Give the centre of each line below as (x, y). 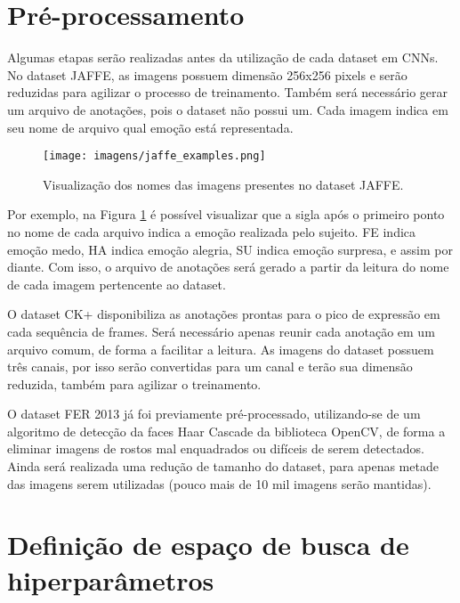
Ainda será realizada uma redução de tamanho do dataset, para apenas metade (223, 466)
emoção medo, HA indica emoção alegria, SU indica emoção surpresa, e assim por (230, 249)
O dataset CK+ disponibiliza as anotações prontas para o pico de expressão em (224, 314)
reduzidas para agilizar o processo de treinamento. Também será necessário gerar (228, 92)
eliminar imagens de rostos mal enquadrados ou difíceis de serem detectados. (216, 448)
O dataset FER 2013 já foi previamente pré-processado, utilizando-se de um (214, 414)
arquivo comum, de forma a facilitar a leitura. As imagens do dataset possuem (221, 349)
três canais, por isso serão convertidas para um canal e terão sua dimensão (210, 367)
